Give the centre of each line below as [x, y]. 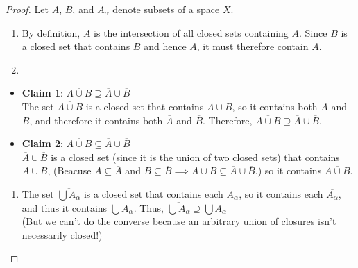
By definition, [51, 32]
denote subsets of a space [166, 9]
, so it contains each [281, 193]
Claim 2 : [42, 143]
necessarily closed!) [62, 234]
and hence [165, 46]
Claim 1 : [42, 93]
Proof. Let [27, 9]
